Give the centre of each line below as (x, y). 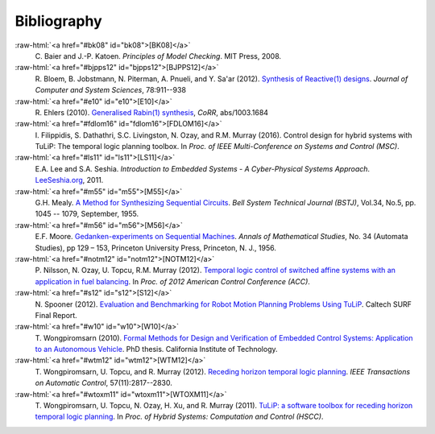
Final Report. (56, 315)
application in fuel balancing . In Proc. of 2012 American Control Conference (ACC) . (172, 281)
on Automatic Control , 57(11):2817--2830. (104, 383)
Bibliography (58, 21)
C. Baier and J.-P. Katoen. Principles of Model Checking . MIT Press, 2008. (158, 56)
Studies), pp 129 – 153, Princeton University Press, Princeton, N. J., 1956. (156, 248)
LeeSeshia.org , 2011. (69, 180)
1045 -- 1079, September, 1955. (87, 214)
